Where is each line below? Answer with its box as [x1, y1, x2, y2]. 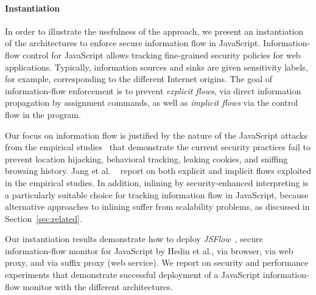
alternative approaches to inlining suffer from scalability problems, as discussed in [5, 200, 310, 213]
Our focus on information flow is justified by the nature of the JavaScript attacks [5, 128, 307, 141]
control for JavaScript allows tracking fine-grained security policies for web [23, 48, 301, 61]
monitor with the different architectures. [23, 280, 173, 293]
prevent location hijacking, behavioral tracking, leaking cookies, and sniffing [5, 152, 288, 165]
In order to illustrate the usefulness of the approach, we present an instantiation [5, 24, 304, 37]
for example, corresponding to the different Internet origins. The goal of [5, 72, 273, 85]
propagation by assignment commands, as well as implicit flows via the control [5, 96, 298, 109]
